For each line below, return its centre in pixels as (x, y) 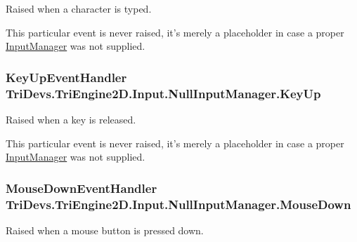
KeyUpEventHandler (66, 77)
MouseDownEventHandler (82, 188)
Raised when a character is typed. (79, 8)
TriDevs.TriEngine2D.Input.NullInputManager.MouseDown (178, 204)
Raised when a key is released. (71, 119)
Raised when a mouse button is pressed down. (105, 230)
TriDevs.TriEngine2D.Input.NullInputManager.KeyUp (163, 93)
